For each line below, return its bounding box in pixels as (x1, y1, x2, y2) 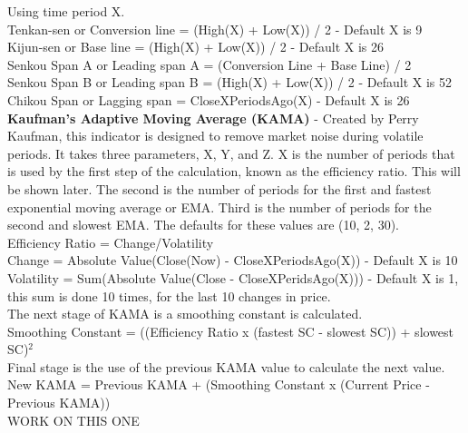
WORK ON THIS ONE (7, 410, 140, 429)
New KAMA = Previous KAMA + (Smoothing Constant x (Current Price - (7, 375, 430, 394)
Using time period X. (7, 2, 125, 20)
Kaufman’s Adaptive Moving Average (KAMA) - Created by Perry (7, 108, 419, 127)
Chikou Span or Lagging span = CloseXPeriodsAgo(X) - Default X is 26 (7, 90, 410, 109)
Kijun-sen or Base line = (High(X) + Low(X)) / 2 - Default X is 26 (7, 37, 384, 56)
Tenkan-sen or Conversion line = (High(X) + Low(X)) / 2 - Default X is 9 (7, 19, 423, 38)
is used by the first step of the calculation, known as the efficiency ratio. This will (7, 162, 461, 181)
